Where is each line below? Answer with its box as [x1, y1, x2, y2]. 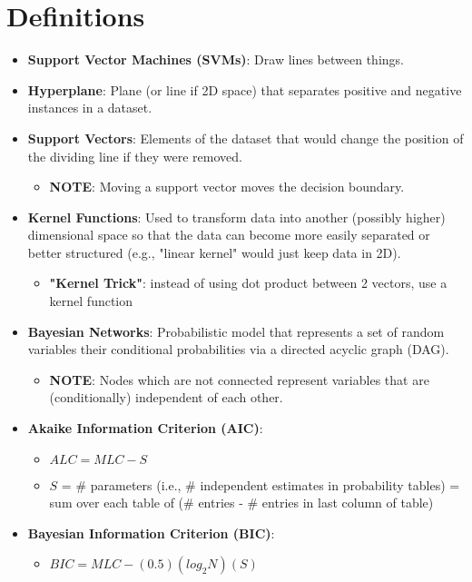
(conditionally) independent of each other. [49, 388, 283, 407]
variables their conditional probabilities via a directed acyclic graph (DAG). [27, 340, 449, 359]
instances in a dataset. [27, 98, 152, 117]
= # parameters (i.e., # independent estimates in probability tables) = [61, 475, 460, 494]
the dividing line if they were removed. [27, 146, 242, 165]
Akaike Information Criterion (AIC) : [27, 419, 263, 438]
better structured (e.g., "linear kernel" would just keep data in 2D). [27, 242, 401, 261]
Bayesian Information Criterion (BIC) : [27, 523, 275, 542]
